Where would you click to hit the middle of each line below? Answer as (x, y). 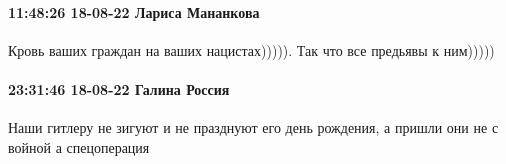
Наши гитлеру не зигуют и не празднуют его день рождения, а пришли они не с (253, 127)
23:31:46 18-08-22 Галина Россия (119, 88)
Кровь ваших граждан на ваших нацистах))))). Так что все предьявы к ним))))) (251, 49)
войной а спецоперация (79, 146)
